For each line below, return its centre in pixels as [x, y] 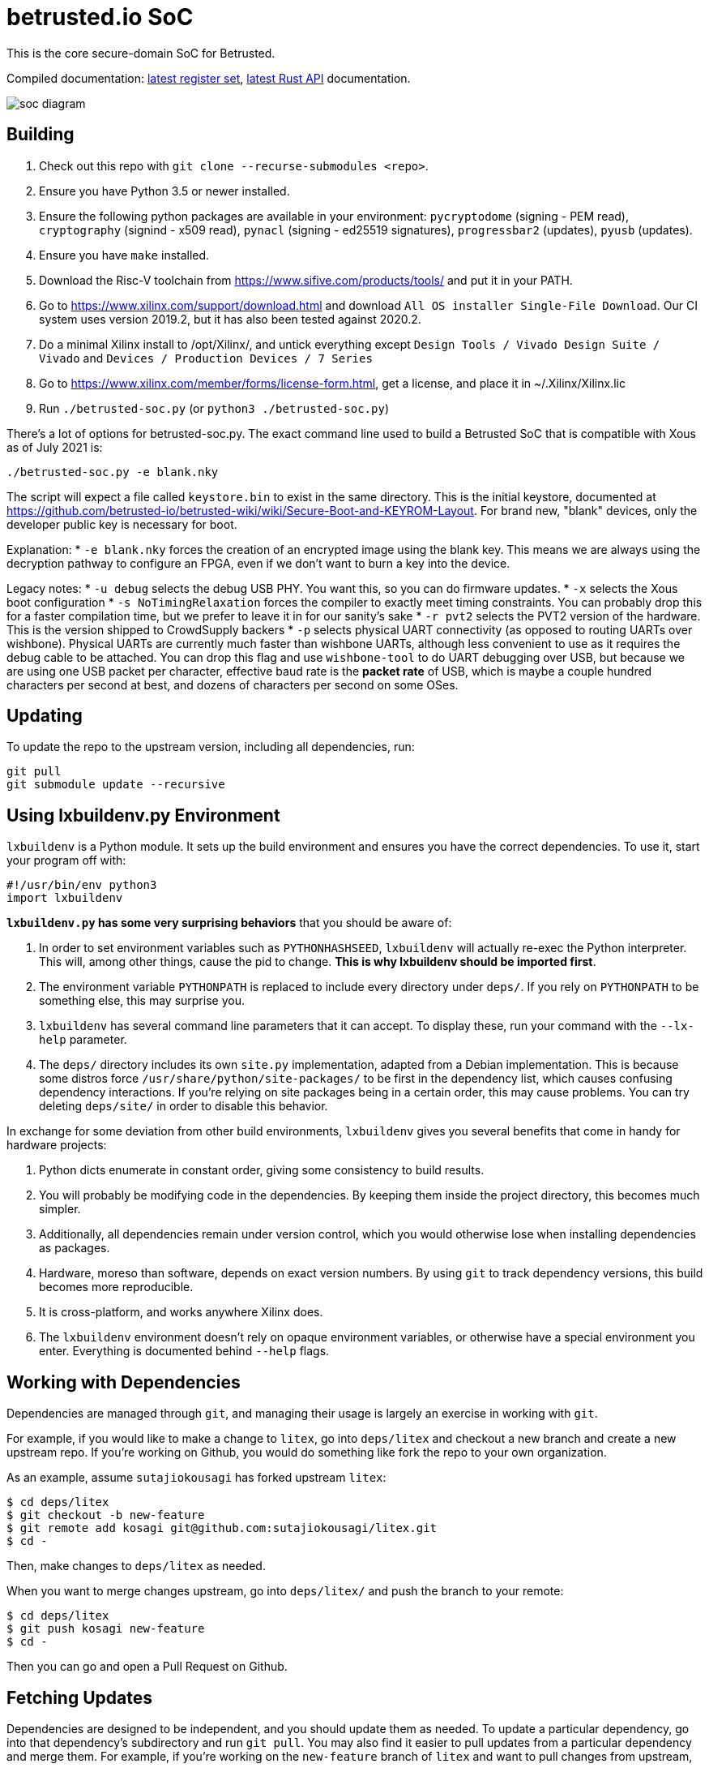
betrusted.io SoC [100, 17]
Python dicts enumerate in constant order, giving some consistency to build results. [262, 1170]
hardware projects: [57, 1145]
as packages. [75, 1248]
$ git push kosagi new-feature [106, 1629]
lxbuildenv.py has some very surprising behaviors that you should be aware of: [229, 923]
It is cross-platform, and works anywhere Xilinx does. [181, 1312]
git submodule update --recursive [116, 785]
